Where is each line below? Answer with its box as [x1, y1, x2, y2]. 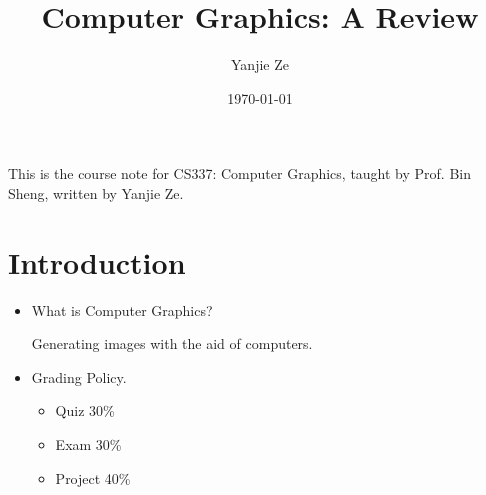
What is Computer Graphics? [31, 299, 213, 320]
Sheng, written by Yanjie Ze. [8, 182, 184, 203]
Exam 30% [55, 434, 122, 454]
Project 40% [55, 467, 131, 488]
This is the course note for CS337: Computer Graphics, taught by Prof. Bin [8, 163, 472, 184]
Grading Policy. [31, 366, 127, 387]
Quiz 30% [55, 400, 115, 421]
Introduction [8, 241, 186, 282]
